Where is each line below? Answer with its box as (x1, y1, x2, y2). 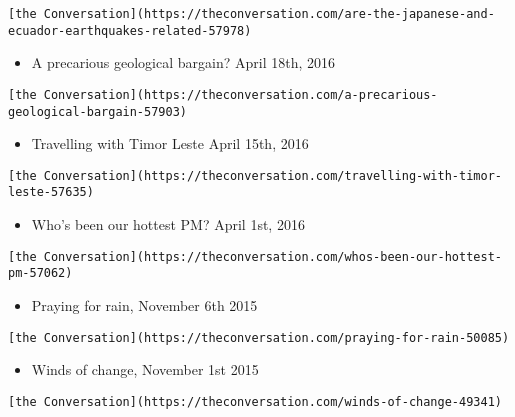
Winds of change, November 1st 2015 (31, 359, 259, 380)
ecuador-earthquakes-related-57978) (8, 23, 252, 38)
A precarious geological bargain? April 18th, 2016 (31, 52, 335, 73)
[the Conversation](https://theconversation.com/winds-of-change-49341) (8, 394, 502, 409)
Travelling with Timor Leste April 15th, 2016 (31, 133, 309, 154)
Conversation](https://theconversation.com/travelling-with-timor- (43, 168, 502, 183)
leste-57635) (8, 185, 94, 200)
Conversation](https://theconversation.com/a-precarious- (43, 87, 438, 102)
